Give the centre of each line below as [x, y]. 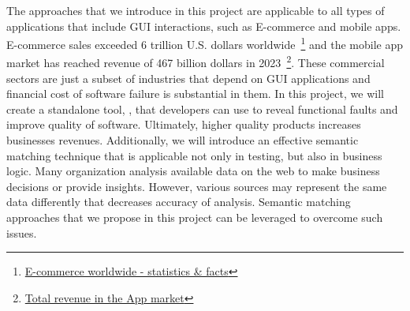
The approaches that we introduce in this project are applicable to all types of [196, 10]
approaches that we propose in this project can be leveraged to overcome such [195, 217]
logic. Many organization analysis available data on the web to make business [193, 171]
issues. [22, 232]
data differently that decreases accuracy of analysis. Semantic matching [179, 202]
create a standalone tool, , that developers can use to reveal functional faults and [202, 109]
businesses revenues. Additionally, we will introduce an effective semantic [183, 140]
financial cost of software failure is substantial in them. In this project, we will [195, 94]
